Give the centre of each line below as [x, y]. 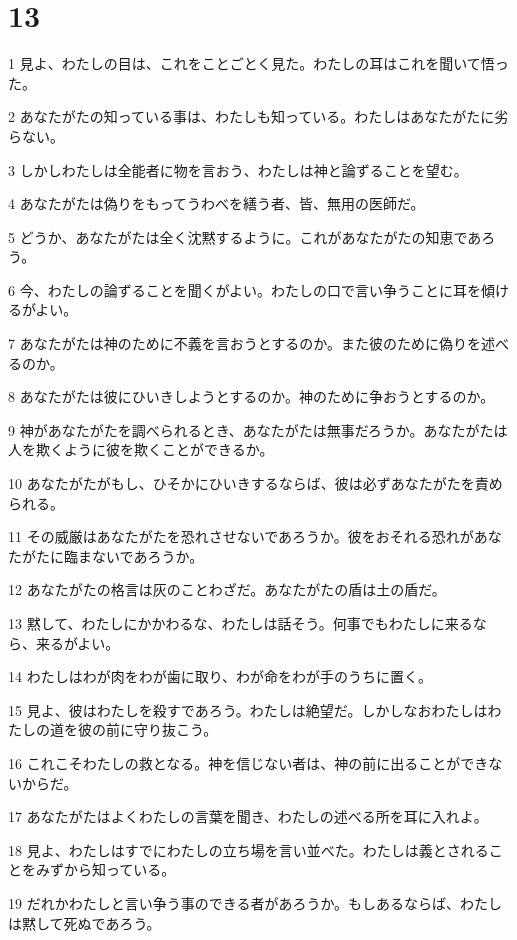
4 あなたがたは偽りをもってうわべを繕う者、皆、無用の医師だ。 [216, 203]
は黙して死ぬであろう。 [84, 922]
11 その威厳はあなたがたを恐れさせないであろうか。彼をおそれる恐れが [241, 536]
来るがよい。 [77, 642]
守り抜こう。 [175, 729]
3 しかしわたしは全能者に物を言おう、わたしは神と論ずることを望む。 [238, 169]
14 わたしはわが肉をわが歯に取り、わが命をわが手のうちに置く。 [220, 676]
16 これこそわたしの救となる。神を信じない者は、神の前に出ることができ [248, 762]
